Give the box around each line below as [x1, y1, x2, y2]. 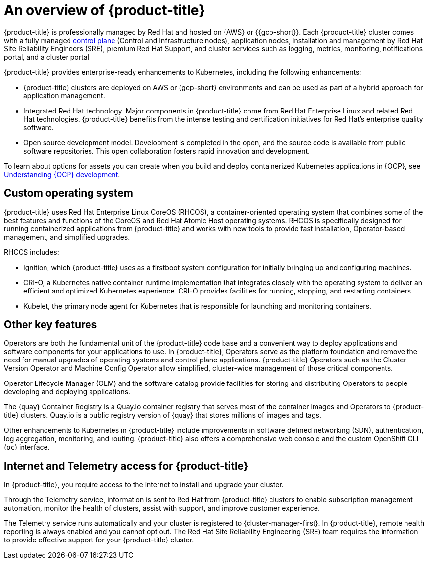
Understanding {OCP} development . [4, 170, 120, 179]
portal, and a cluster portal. [4, 52, 91, 61]
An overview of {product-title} [4, 2, 205, 19]
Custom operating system [4, 187, 133, 200]
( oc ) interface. [4, 443, 50, 451]
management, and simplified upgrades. [4, 232, 130, 241]
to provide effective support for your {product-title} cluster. [4, 536, 194, 544]
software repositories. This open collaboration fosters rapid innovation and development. [23, 146, 310, 155]
